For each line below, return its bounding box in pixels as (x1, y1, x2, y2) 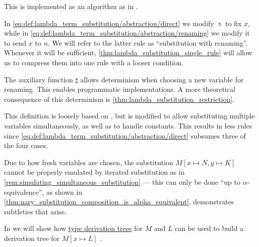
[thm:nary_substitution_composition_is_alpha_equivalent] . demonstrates (4, 196, 234, 207)
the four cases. (4, 140, 48, 151)
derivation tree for (4, 232, 60, 243)
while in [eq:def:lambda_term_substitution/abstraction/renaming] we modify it (4, 28, 250, 38)
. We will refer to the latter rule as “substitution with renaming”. (48, 37, 248, 48)
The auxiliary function (4, 74, 73, 84)
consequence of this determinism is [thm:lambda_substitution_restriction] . (4, 93, 234, 104)
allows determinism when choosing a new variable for (80, 74, 244, 84)
